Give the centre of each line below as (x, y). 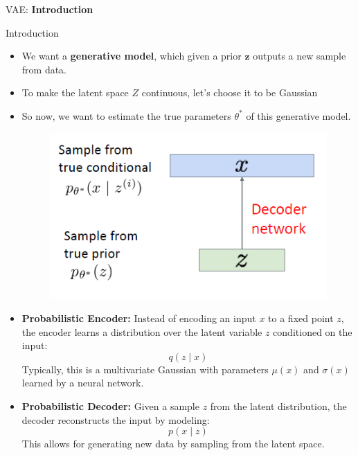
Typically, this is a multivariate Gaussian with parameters (145, 369)
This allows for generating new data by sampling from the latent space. (173, 444)
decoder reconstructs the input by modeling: (116, 419)
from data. (44, 69)
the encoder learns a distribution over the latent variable (142, 331)
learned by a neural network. (83, 383)
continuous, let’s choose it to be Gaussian (230, 92)
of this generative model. (298, 115)
